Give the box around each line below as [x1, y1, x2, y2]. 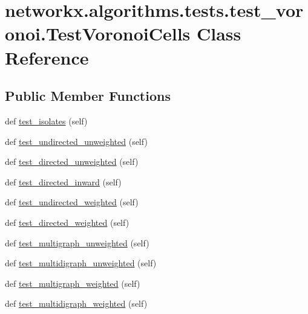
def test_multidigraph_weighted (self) [5, 297, 148, 310]
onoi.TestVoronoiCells [5, 21, 191, 46]
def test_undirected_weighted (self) [5, 196, 139, 208]
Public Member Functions [5, 86, 171, 105]
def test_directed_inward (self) [5, 175, 122, 188]
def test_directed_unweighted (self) [5, 155, 139, 168]
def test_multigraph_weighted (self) [5, 277, 140, 289]
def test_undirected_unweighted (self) [5, 135, 148, 147]
